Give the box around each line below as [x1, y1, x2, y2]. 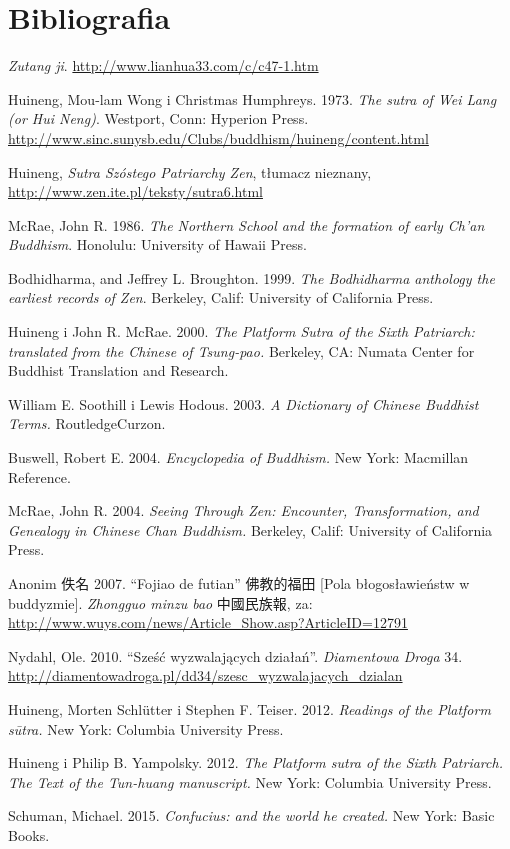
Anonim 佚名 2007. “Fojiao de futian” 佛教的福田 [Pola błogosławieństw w [8, 573, 470, 593]
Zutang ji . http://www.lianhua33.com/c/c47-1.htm [8, 55, 319, 76]
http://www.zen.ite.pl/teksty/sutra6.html [8, 181, 263, 202]
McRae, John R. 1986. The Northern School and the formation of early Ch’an [8, 214, 485, 235]
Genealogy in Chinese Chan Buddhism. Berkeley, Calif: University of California [8, 519, 493, 540]
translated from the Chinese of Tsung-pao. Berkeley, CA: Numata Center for [8, 340, 475, 361]
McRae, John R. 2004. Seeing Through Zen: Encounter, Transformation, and [8, 500, 479, 521]
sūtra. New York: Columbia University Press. [8, 718, 284, 739]
